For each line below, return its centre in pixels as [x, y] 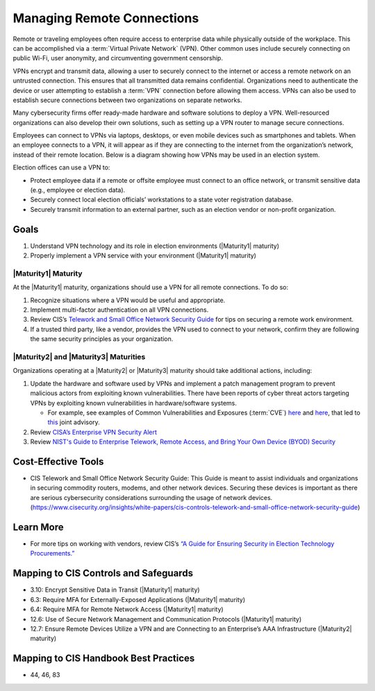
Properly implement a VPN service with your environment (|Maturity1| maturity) [143, 256]
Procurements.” [52, 553]
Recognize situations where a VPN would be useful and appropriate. [128, 300]
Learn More [38, 527]
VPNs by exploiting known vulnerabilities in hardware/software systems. [134, 403]
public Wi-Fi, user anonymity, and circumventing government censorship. [118, 58]
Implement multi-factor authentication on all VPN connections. [119, 310]
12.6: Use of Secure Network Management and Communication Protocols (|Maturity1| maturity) [166, 619]
